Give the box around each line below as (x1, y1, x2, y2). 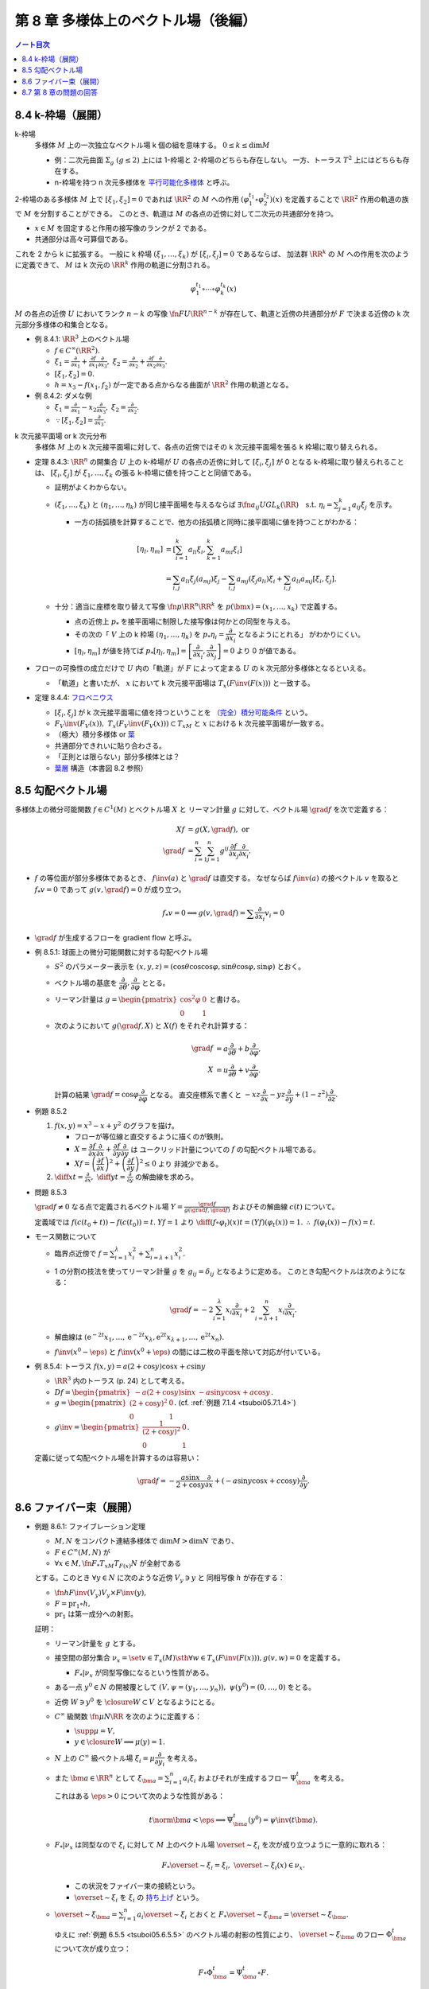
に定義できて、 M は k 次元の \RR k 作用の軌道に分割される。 (14, 259, 214, 270)
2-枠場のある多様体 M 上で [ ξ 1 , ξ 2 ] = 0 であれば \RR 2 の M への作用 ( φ (14, 193, 249, 206)
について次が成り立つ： (54, 1944, 131, 1953)
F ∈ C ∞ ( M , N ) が (54, 1546, 110, 1557)
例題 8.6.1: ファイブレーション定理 (34, 1521, 146, 1531)
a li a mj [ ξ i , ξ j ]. (291, 574, 337, 586)
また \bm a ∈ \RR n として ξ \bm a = (54, 1773, 164, 1785)
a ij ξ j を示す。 (352, 500, 396, 511)
